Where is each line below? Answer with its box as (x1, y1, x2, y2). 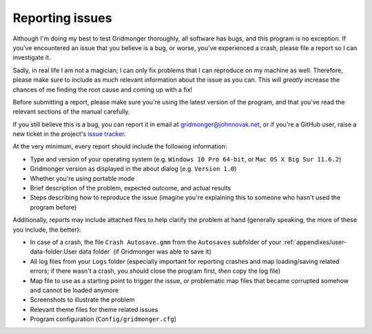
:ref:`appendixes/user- (282, 238, 347, 246)
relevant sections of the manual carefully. (12, 107, 130, 116)
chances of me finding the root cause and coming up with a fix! (12, 85, 193, 93)
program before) (30, 203, 77, 211)
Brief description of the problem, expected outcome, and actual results (30, 184, 231, 192)
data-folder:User (30, 247, 78, 256)
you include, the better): (12, 225, 81, 234)
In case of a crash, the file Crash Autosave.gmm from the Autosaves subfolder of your (30, 238, 282, 246)
